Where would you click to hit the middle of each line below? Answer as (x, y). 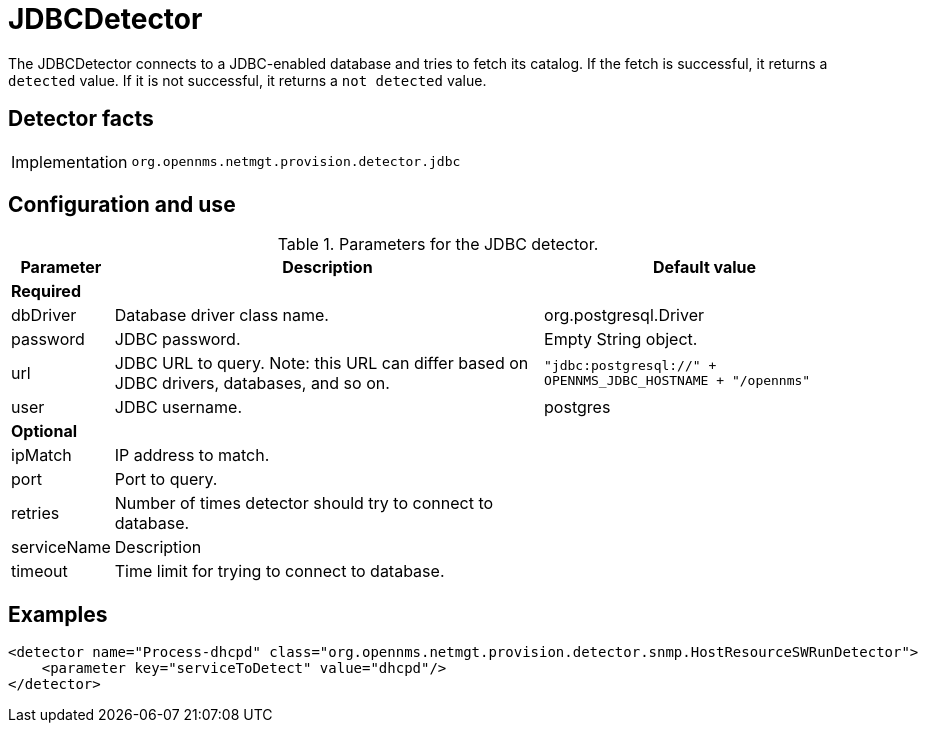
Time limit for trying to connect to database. (279, 571)
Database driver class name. (221, 315)
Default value (704, 267)
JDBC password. (177, 339)
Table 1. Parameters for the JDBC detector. (438, 244)
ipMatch (41, 455)
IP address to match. (192, 455)
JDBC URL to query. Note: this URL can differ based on (321, 363)
